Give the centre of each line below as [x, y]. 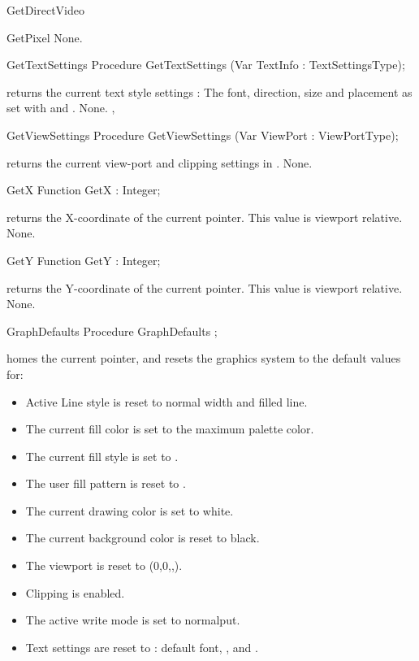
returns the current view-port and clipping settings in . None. [160, 162]
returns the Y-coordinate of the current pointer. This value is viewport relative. [205, 287]
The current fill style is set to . [102, 456]
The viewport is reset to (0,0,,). [104, 565]
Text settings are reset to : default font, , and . [142, 647]
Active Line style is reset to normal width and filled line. [166, 401]
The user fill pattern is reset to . [106, 483]
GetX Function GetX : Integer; [84, 190]
